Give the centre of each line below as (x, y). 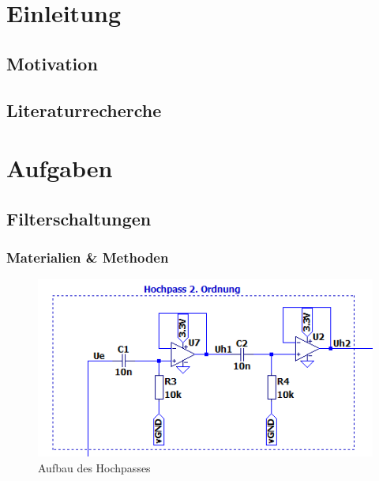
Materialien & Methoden (88, 258)
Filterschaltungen (79, 218)
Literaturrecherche (84, 110)
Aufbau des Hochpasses (94, 467)
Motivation (52, 63)
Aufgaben (60, 168)
